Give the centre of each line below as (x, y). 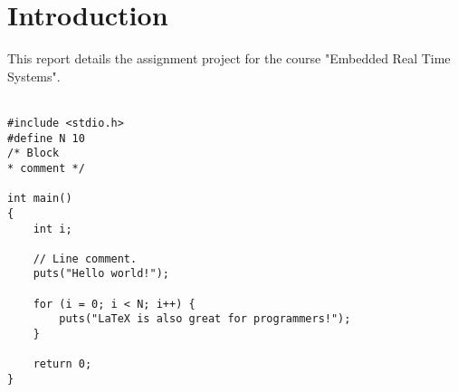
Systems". (34, 76)
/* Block (33, 153)
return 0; (62, 364)
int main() (40, 199)
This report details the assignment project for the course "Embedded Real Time (229, 58)
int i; (52, 229)
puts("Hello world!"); (101, 274)
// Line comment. (85, 258)
